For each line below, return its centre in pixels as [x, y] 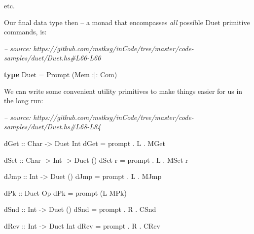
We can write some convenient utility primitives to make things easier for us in [123, 91]
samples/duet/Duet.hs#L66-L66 [53, 58]
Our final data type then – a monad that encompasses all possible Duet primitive [127, 22]
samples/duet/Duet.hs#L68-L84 [53, 127]
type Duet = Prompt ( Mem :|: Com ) [61, 74]
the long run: [24, 101]
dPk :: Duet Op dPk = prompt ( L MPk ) [65, 192]
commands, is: [25, 32]
